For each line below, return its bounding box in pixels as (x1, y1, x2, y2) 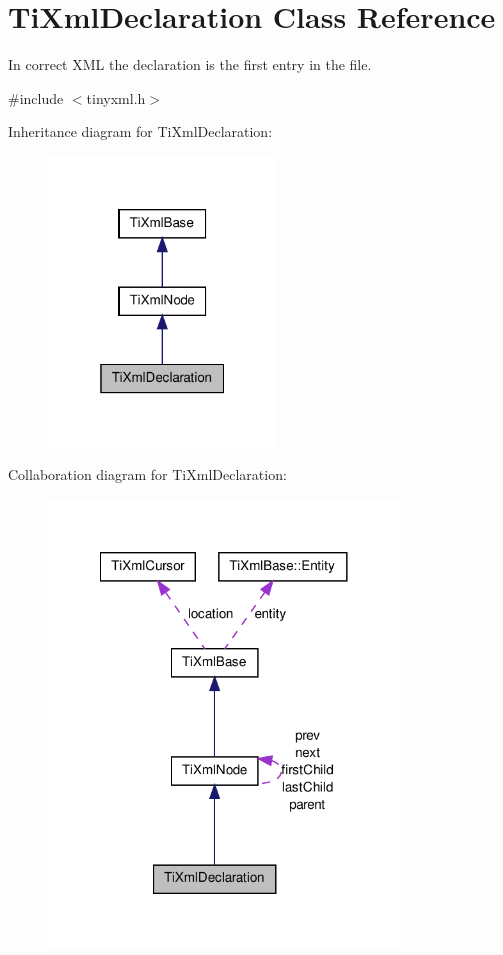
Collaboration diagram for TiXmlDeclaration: (8, 464, 287, 485)
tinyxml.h (86, 87, 146, 108)
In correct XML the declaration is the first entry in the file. (8, 54, 372, 75)
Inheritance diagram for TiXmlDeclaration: (8, 121, 273, 142)
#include (8, 87, 64, 108)
